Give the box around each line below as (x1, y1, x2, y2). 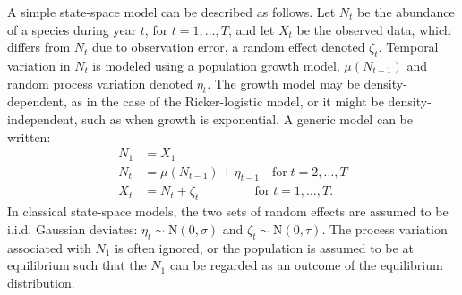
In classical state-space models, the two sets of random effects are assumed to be (7, 202, 449, 221)
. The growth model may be (207, 73, 360, 92)
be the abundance (357, 3, 455, 21)
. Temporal (378, 38, 439, 56)
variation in (7, 55, 71, 74)
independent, (7, 109, 78, 128)
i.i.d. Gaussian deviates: (7, 219, 138, 238)
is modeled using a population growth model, (92, 55, 340, 74)
